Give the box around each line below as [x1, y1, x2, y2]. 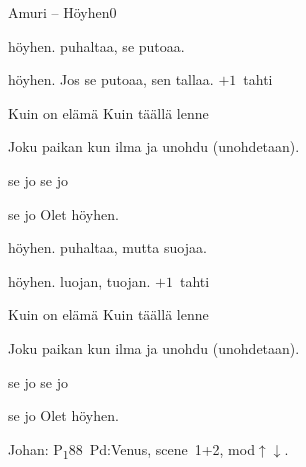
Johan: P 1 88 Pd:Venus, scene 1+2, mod [8, 438, 255, 462]
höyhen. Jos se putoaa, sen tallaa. [8, 69, 214, 90]
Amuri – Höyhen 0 [8, 2, 117, 22]
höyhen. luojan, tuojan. [8, 270, 151, 291]
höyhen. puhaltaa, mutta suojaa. [8, 237, 207, 258]
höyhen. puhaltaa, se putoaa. [8, 35, 185, 56]
